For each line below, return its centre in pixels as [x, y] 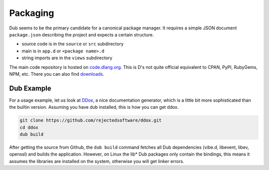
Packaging [32, 13]
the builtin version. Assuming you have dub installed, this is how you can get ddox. [94, 107]
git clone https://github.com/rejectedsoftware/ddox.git [91, 120]
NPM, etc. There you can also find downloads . [57, 74]
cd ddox [29, 127]
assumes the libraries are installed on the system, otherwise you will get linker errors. [97, 161]
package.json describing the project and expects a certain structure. [81, 34]
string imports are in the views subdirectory [67, 58]
